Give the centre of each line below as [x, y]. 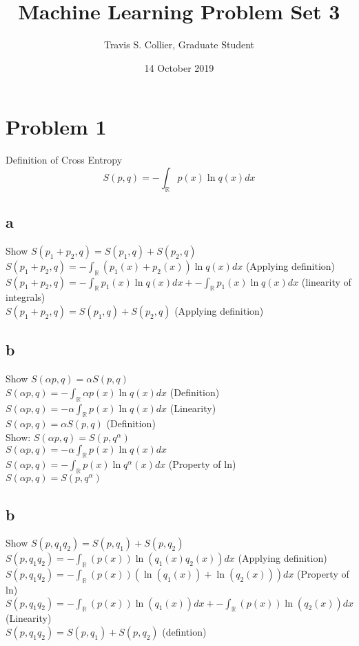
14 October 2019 [179, 67]
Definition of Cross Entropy [64, 160]
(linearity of [326, 281]
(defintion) [184, 631]
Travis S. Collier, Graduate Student [179, 45]
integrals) [25, 297]
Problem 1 [56, 127]
